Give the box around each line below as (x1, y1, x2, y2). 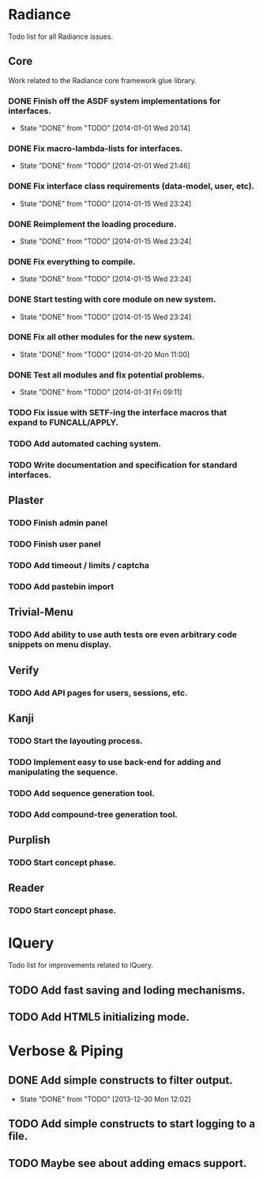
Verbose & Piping (8, 1042, 124, 1060)
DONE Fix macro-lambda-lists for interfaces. (8, 142, 183, 153)
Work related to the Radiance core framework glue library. (8, 75, 197, 85)
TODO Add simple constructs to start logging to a (8, 1117, 255, 1131)
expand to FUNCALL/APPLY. (8, 417, 118, 428)
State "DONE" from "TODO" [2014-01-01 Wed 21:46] (19, 161, 191, 171)
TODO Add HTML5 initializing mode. (8, 1010, 190, 1024)
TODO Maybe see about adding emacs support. (8, 1157, 247, 1170)
